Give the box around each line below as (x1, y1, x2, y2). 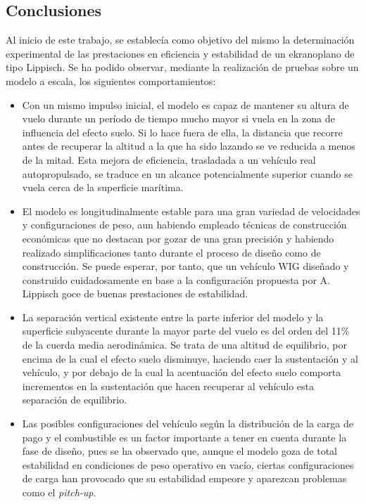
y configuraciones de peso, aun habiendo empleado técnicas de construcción (22, 217, 347, 232)
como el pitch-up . (22, 485, 96, 500)
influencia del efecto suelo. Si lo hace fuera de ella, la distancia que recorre (22, 124, 343, 139)
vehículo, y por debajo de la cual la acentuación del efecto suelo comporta (22, 365, 341, 380)
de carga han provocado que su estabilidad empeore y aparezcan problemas (22, 471, 347, 486)
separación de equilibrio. (22, 392, 127, 407)
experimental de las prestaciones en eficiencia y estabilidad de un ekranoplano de (6, 46, 355, 60)
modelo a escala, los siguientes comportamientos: (6, 73, 216, 88)
